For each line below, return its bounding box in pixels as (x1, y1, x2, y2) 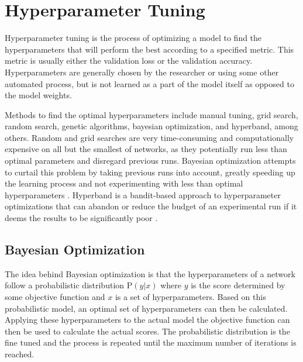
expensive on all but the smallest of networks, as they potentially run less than (5, 143, 287, 155)
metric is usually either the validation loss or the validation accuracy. (5, 54, 253, 67)
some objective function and (5, 291, 105, 303)
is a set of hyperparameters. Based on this (115, 291, 266, 303)
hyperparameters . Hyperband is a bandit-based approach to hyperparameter (5, 188, 281, 201)
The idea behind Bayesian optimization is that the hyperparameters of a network (5, 267, 295, 280)
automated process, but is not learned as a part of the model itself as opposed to (5, 77, 294, 89)
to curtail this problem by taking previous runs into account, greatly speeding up (5, 166, 295, 178)
